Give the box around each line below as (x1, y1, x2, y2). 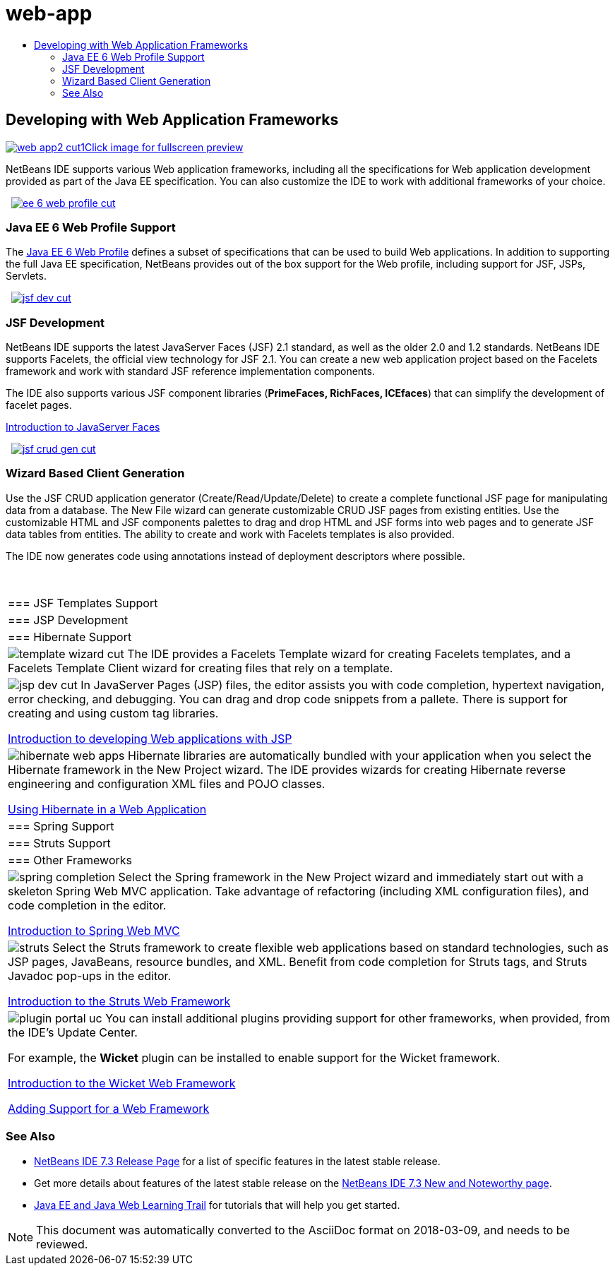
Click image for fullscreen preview (84, 141, 244, 153)
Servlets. (6, 270, 47, 282)
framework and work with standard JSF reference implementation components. (6, 365, 375, 378)
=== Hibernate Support (8, 629, 132, 644)
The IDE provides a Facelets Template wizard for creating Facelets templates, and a (127, 646, 571, 661)
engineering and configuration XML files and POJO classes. (8, 776, 326, 791)
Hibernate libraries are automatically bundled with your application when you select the (128, 748, 592, 763)
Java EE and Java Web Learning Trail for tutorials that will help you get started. (34, 1198, 400, 1211)
